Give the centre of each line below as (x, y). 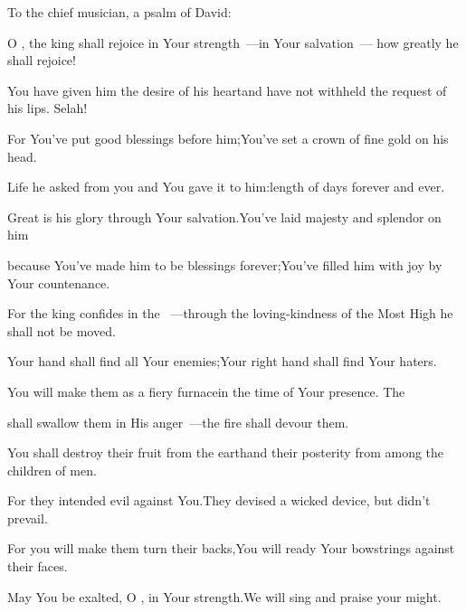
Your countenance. (59, 282)
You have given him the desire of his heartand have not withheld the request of (227, 90)
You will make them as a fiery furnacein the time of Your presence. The (206, 391)
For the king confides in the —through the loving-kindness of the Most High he (230, 313)
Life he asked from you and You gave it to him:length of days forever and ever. (226, 187)
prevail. (28, 518)
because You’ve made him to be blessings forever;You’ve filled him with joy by (225, 264)
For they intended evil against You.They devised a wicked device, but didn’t (219, 500)
